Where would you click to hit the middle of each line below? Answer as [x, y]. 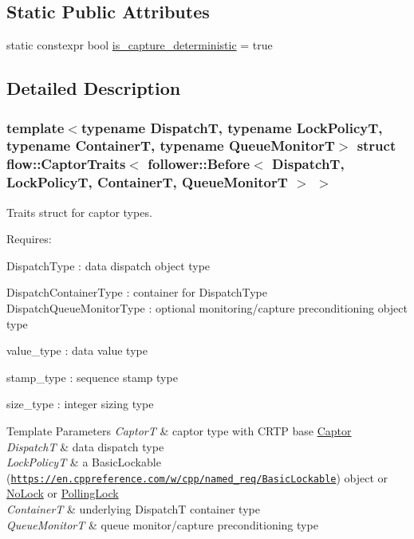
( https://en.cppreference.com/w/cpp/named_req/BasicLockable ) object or [197, 477]
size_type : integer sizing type [80, 404]
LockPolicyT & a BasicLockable [84, 462]
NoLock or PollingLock [63, 493]
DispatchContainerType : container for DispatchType [137, 292]
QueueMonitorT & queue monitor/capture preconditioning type [162, 524]
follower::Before [199, 164]
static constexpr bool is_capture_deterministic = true [140, 45]
